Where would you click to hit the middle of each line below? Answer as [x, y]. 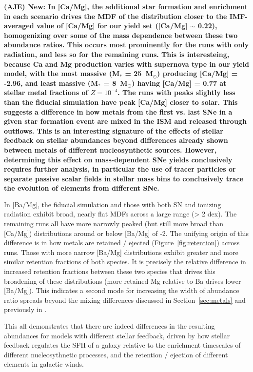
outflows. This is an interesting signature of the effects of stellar [114, 130]
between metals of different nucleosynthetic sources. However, [110, 149]
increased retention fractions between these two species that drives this [110, 271]
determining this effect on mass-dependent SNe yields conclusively [118, 159]
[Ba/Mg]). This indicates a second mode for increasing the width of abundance [122, 290]
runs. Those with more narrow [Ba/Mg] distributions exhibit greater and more [121, 252]
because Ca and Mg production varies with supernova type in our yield [126, 64]
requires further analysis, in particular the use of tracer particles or [120, 169]
